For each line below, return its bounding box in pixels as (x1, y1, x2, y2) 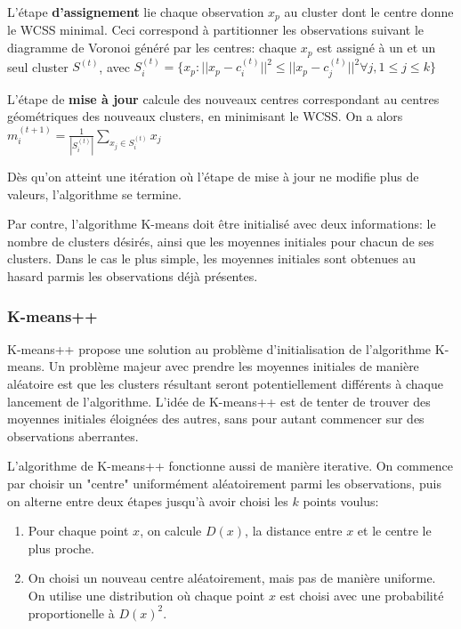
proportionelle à (28, 603, 115, 622)
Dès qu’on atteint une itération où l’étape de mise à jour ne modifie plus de (7, 167, 419, 186)
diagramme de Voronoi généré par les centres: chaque (7, 38, 297, 57)
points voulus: (303, 491, 379, 510)
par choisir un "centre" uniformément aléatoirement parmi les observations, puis (7, 473, 441, 492)
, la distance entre (245, 521, 343, 540)
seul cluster (7, 57, 69, 76)
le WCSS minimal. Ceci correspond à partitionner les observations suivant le (7, 20, 425, 39)
